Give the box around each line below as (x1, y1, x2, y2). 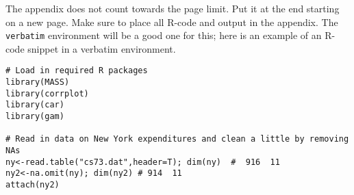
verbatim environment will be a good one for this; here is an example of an (5, 28, 322, 42)
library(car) (5, 100, 64, 110)
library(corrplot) (5, 88, 89, 99)
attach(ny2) (5, 180, 60, 190)
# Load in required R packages (5, 66, 148, 76)
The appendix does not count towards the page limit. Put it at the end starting (5, 1, 340, 15)
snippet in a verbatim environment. (27, 41, 176, 55)
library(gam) (5, 112, 64, 122)
